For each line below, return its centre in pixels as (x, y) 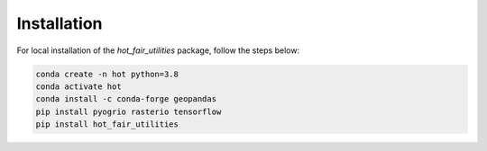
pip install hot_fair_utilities (107, 124)
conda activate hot (78, 86)
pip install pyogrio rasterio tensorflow (129, 111)
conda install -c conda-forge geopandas (126, 99)
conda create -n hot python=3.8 (107, 74)
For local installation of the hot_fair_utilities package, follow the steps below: (158, 50)
